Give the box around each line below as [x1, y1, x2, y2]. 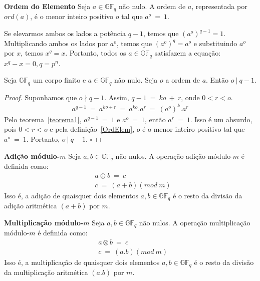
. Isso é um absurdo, [190, 114, 252, 124]
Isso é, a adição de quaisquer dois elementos [4, 190, 138, 200]
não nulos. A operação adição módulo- [115, 150, 233, 161]
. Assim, [104, 92, 129, 102]
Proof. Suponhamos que [4, 92, 77, 102]
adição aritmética [4, 200, 57, 211]
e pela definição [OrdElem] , [50, 124, 135, 134]
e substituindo [193, 38, 237, 48]
